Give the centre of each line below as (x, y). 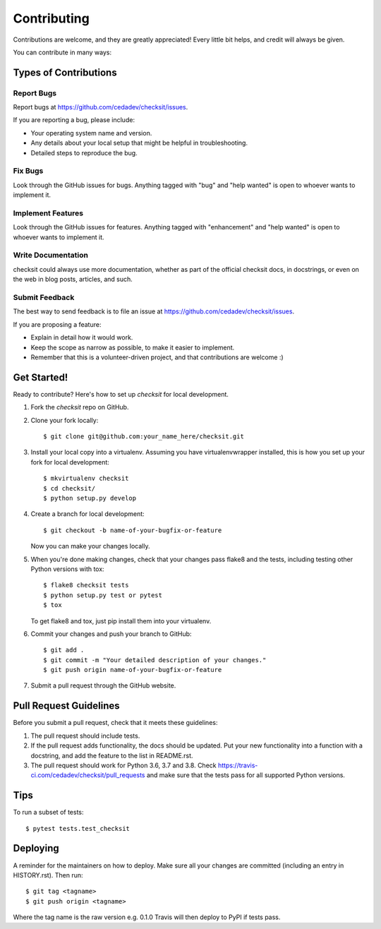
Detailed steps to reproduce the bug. (84, 152)
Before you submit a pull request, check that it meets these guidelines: (115, 723)
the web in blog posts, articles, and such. (73, 280)
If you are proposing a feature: (57, 324)
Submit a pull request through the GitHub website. (103, 685)
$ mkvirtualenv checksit (86, 479)
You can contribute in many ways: (62, 52)
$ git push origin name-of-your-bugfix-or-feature (133, 670)
